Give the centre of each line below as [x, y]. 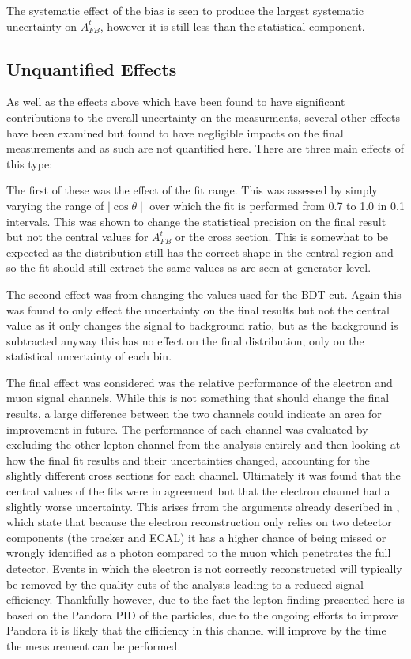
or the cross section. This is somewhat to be [282, 237]
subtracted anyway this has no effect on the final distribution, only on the [185, 340]
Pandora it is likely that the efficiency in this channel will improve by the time [196, 630]
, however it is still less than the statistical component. [232, 26]
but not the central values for [77, 237]
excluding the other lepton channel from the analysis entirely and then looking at [204, 444]
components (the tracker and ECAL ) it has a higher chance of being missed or [196, 537]
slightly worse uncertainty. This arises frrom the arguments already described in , [203, 506]
